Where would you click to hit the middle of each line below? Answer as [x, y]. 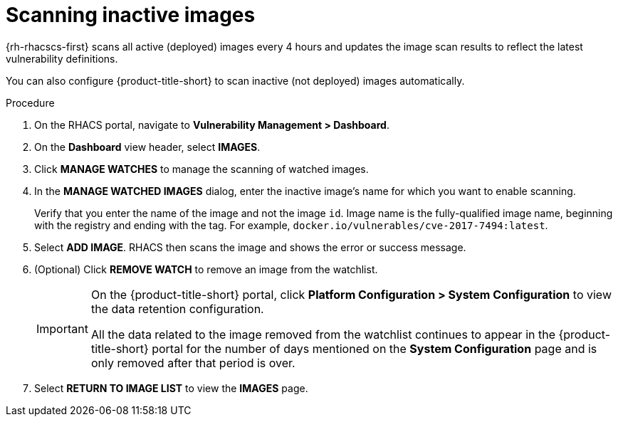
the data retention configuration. [177, 308]
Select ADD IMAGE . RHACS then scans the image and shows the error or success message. [250, 247]
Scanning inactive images [131, 15]
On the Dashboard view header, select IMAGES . [147, 147]
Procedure [30, 102]
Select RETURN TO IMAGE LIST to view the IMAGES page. [171, 388]
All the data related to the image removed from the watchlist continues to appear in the [323, 334]
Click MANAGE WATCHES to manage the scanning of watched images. [201, 169]
